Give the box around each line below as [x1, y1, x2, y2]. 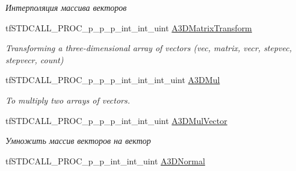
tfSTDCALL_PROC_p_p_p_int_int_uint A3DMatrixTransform [5, 21, 252, 34]
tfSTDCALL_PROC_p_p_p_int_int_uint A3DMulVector [5, 114, 227, 126]
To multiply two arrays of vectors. [5, 93, 131, 106]
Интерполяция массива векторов [5, 1, 127, 13]
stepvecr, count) [5, 53, 64, 66]
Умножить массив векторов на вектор [5, 134, 151, 147]
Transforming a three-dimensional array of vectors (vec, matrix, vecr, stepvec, [5, 42, 292, 54]
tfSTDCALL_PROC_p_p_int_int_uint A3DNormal [5, 154, 205, 167]
